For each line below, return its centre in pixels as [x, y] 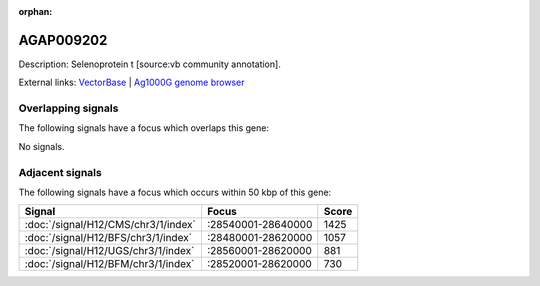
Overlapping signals [68, 108]
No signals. [41, 146]
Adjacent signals [60, 172]
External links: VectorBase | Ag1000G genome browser [131, 82]
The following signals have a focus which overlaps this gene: [144, 128]
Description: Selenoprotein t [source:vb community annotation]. [150, 64]
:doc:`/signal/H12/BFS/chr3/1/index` [108, 238]
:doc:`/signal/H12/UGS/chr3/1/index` [109, 251]
